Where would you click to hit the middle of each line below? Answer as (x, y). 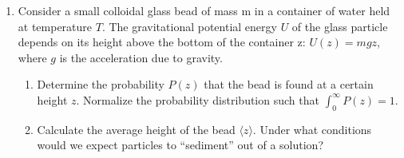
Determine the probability (101, 84)
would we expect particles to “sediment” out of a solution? (180, 145)
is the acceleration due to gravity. (141, 57)
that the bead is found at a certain (289, 84)
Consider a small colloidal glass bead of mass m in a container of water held (204, 10)
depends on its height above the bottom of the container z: (162, 42)
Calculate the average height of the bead (136, 129)
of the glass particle (340, 26)
